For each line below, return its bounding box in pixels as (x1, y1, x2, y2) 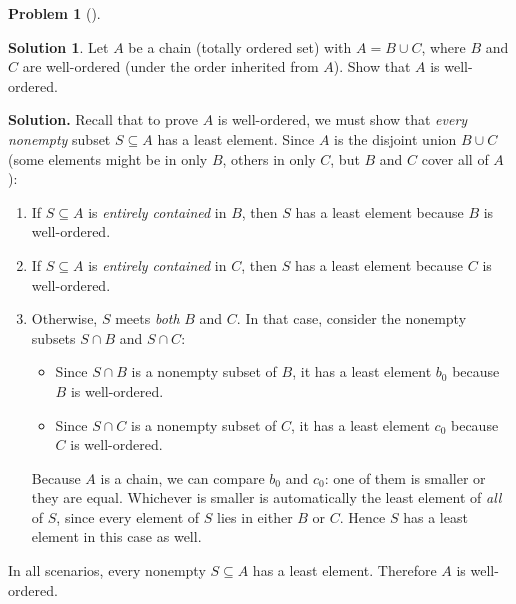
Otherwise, (31, 308, 98, 329)
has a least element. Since (157, 128, 315, 149)
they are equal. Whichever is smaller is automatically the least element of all (31, 487, 502, 508)
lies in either (217, 506, 293, 527)
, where (421, 36, 466, 57)
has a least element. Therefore (252, 560, 437, 581)
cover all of (421, 148, 489, 169)
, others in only (222, 148, 316, 169)
